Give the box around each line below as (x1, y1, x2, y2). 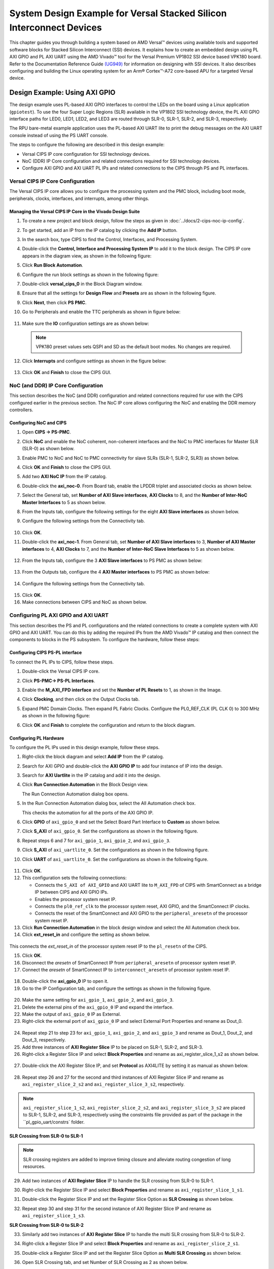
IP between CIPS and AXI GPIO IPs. (35, 889, 109, 895)
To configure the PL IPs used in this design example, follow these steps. (9, 744, 160, 750)
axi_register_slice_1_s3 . (22, 1213, 85, 1219)
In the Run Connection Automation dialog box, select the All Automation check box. (22, 800, 196, 807)
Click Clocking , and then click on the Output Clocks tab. (22, 696, 140, 703)
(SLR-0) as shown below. (22, 446, 75, 452)
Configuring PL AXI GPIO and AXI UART (9, 612, 109, 619)
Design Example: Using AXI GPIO (9, 88, 116, 97)
